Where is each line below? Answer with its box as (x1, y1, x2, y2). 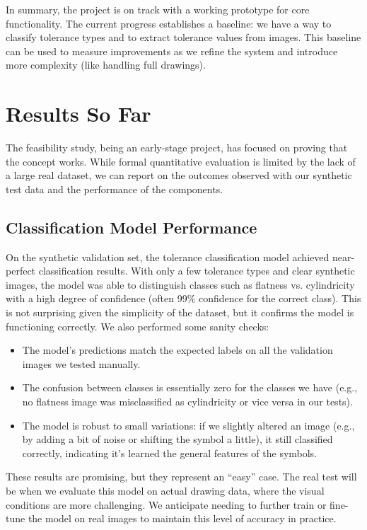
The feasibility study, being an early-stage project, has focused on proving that (6, 140, 348, 155)
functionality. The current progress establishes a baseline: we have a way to (6, 16, 332, 30)
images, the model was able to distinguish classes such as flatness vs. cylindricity (6, 277, 355, 292)
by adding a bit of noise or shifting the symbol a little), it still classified (22, 432, 333, 447)
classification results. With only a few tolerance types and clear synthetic (38, 263, 355, 278)
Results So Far (6, 99, 151, 128)
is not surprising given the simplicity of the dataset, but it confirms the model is (6, 305, 354, 320)
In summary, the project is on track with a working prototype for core (6, 2, 310, 16)
